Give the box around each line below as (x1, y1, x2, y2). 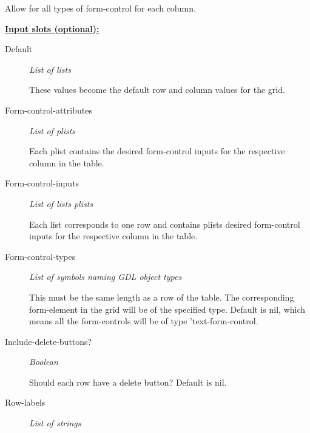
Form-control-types (5, 250, 76, 262)
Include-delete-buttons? (5, 335, 92, 347)
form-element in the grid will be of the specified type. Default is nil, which (29, 302, 306, 315)
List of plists (29, 124, 76, 137)
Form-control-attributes (5, 103, 92, 116)
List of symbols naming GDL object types (29, 270, 182, 283)
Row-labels (5, 396, 45, 409)
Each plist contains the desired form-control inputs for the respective (29, 145, 285, 157)
